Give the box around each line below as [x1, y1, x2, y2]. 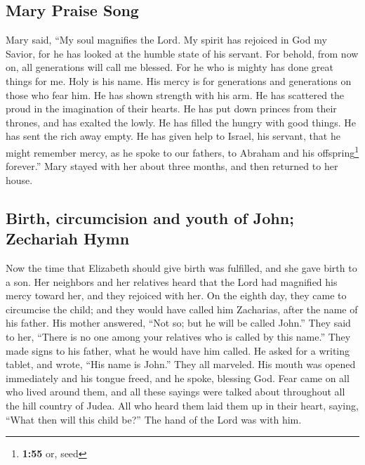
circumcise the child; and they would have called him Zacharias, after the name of [6, 301, 358, 316]
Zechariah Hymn [6, 228, 130, 249]
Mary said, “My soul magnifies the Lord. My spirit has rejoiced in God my [6, 32, 327, 47]
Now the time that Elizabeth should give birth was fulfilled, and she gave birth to [6, 260, 357, 275]
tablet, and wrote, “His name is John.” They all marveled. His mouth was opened [6, 357, 356, 372]
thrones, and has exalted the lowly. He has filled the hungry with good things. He [6, 114, 356, 129]
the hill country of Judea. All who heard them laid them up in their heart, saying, [6, 398, 359, 412]
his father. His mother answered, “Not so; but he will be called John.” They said [6, 315, 351, 330]
